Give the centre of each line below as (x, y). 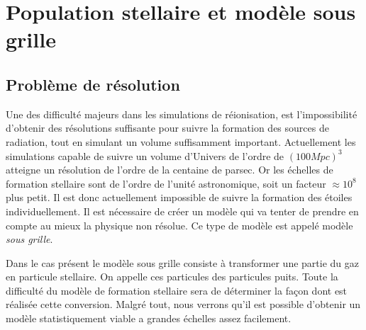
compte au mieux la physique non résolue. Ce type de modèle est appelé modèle (179, 225)
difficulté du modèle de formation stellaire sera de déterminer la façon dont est (177, 290)
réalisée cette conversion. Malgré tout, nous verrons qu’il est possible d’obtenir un (183, 304)
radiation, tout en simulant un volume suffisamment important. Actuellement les (181, 141)
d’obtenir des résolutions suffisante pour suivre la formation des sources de (167, 128)
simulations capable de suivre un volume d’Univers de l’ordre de (145, 155)
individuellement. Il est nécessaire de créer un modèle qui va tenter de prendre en (182, 211)
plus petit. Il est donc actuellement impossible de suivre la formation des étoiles (179, 197)
